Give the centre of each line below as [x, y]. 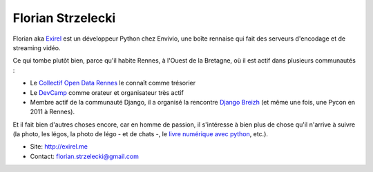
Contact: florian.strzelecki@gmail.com [85, 156]
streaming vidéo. [37, 47]
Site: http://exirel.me [59, 147]
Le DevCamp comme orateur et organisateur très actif [107, 92]
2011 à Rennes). [52, 112]
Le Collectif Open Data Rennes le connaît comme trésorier [113, 83]
